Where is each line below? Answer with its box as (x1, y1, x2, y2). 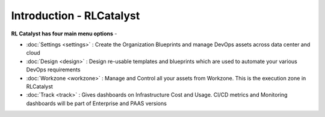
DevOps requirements (26, 66, 81, 73)
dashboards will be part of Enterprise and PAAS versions (26, 100, 167, 107)
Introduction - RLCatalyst (11, 9, 140, 22)
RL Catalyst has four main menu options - (11, 30, 117, 37)
